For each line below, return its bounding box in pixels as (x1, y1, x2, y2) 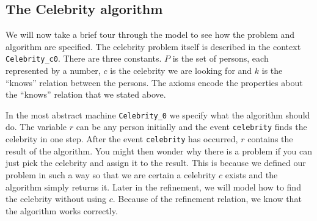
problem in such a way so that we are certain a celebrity (5, 168, 216, 181)
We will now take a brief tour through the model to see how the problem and (5, 28, 295, 41)
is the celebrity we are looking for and (110, 64, 252, 77)
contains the (247, 132, 293, 145)
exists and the (225, 168, 278, 181)
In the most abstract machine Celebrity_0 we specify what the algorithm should (5, 108, 310, 121)
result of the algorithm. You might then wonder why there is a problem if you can (5, 144, 313, 157)
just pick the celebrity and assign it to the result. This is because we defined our (5, 156, 306, 169)
